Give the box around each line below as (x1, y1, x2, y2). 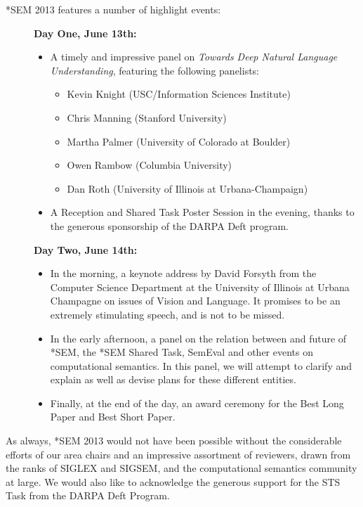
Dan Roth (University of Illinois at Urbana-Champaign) (67, 181, 308, 195)
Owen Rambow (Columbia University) (67, 158, 232, 172)
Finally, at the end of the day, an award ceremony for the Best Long (50, 395, 344, 410)
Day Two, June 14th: (34, 242, 138, 257)
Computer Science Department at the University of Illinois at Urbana (50, 279, 350, 294)
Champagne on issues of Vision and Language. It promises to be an (50, 293, 341, 308)
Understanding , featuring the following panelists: (50, 63, 260, 77)
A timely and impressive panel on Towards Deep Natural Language (50, 49, 338, 64)
